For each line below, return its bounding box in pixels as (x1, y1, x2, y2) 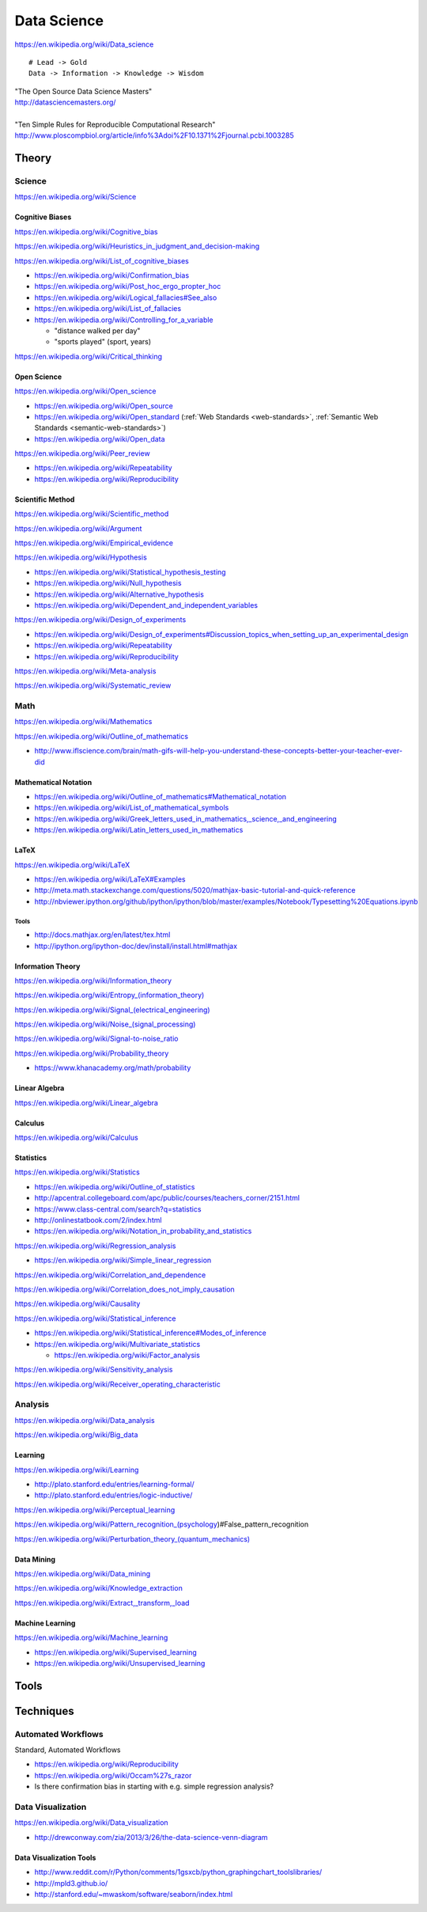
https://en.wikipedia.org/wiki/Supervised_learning (34, 1647, 197, 1657)
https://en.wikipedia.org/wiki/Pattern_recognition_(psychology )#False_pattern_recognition (14, 1519, 308, 1529)
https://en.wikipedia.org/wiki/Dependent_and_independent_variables (34, 600, 259, 609)
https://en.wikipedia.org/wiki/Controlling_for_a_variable (34, 315, 213, 324)
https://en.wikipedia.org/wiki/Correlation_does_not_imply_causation (14, 1284, 235, 1294)
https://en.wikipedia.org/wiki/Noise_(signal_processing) (14, 1019, 196, 1029)
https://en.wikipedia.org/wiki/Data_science (14, 40, 154, 49)
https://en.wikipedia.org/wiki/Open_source (34, 400, 173, 411)
